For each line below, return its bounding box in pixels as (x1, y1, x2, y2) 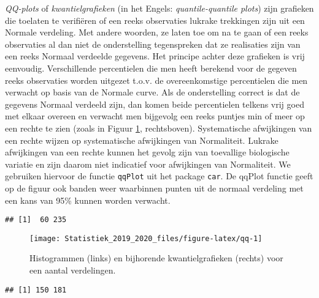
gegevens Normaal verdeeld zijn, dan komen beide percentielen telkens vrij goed (5, 97, 304, 110)
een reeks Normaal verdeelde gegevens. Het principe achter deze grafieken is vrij (5, 50, 305, 62)
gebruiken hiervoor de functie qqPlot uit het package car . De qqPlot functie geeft (5, 169, 313, 182)
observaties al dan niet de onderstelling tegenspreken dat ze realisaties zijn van (5, 37, 301, 50)
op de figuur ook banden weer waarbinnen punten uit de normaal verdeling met (5, 181, 304, 194)
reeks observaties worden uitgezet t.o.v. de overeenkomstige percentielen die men (5, 73, 308, 86)
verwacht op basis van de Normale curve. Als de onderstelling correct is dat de (5, 86, 300, 99)
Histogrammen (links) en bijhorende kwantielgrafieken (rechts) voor (29, 251, 283, 264)
